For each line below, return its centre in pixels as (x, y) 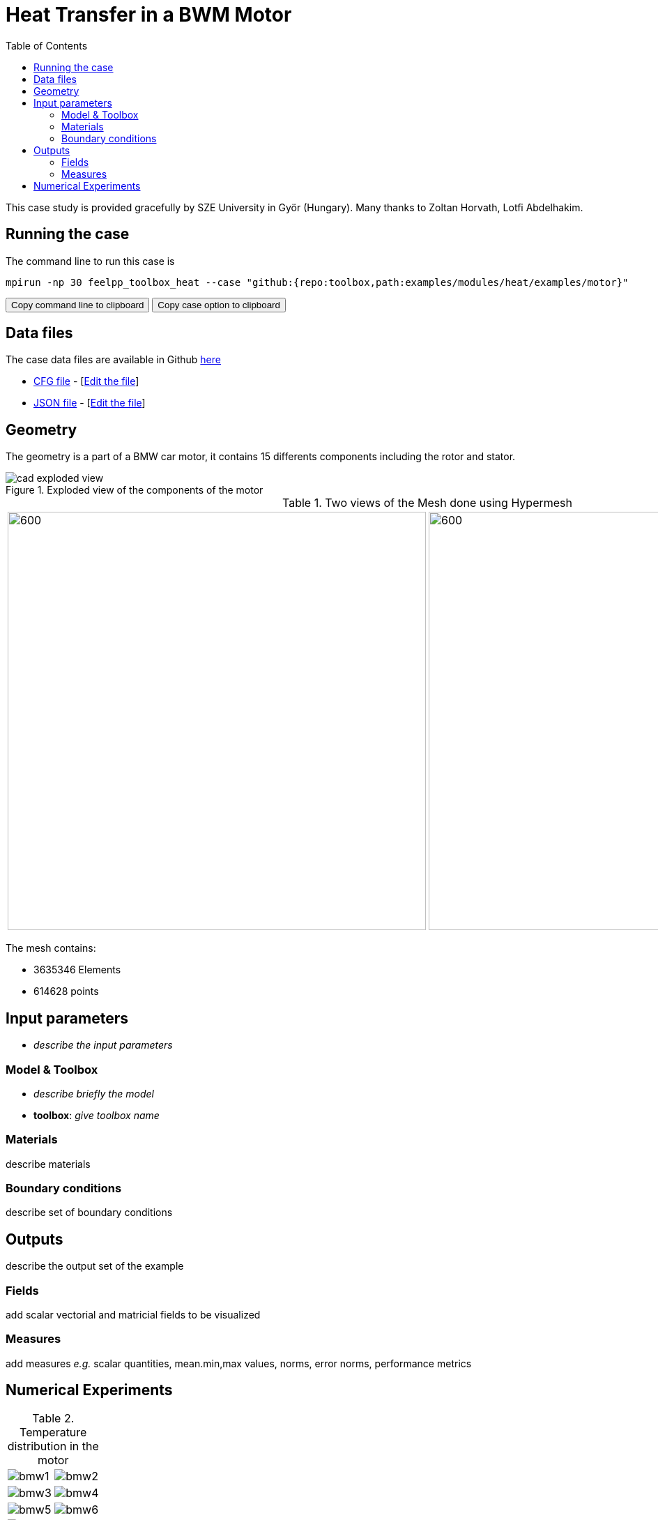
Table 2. (53, 1418)
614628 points (66, 991)
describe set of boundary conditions (89, 1213)
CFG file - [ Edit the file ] (86, 381)
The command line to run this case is (90, 261)
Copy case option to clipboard (219, 305)
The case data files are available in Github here (113, 360)
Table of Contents (47, 45)
